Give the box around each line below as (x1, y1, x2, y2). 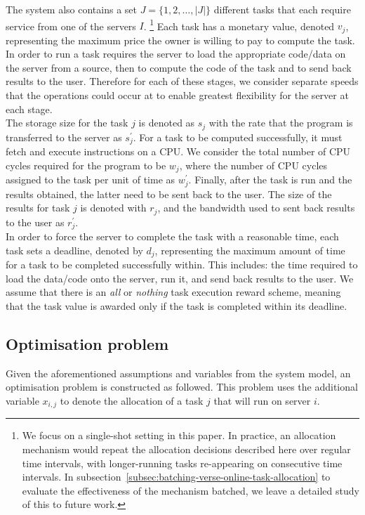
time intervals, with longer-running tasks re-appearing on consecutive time (22, 455, 343, 470)
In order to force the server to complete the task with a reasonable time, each (6, 229, 339, 244)
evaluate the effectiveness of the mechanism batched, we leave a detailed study (22, 483, 359, 497)
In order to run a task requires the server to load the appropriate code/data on (6, 46, 346, 61)
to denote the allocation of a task (60, 393, 204, 408)
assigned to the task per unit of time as (6, 172, 175, 187)
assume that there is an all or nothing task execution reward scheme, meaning (6, 285, 341, 299)
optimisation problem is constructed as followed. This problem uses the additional (6, 379, 358, 394)
